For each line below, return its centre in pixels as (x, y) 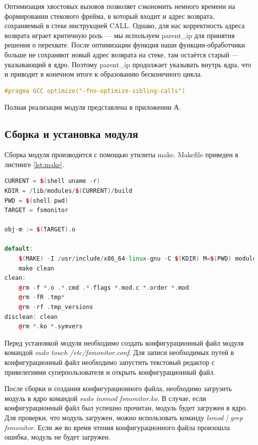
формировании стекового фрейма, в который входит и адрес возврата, (110, 16)
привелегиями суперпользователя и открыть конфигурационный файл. (110, 372)
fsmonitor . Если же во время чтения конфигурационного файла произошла (117, 427)
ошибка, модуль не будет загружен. (58, 437)
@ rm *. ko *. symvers (51, 327)
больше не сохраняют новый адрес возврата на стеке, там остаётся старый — (122, 54)
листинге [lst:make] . (34, 164)
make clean (36, 268)
